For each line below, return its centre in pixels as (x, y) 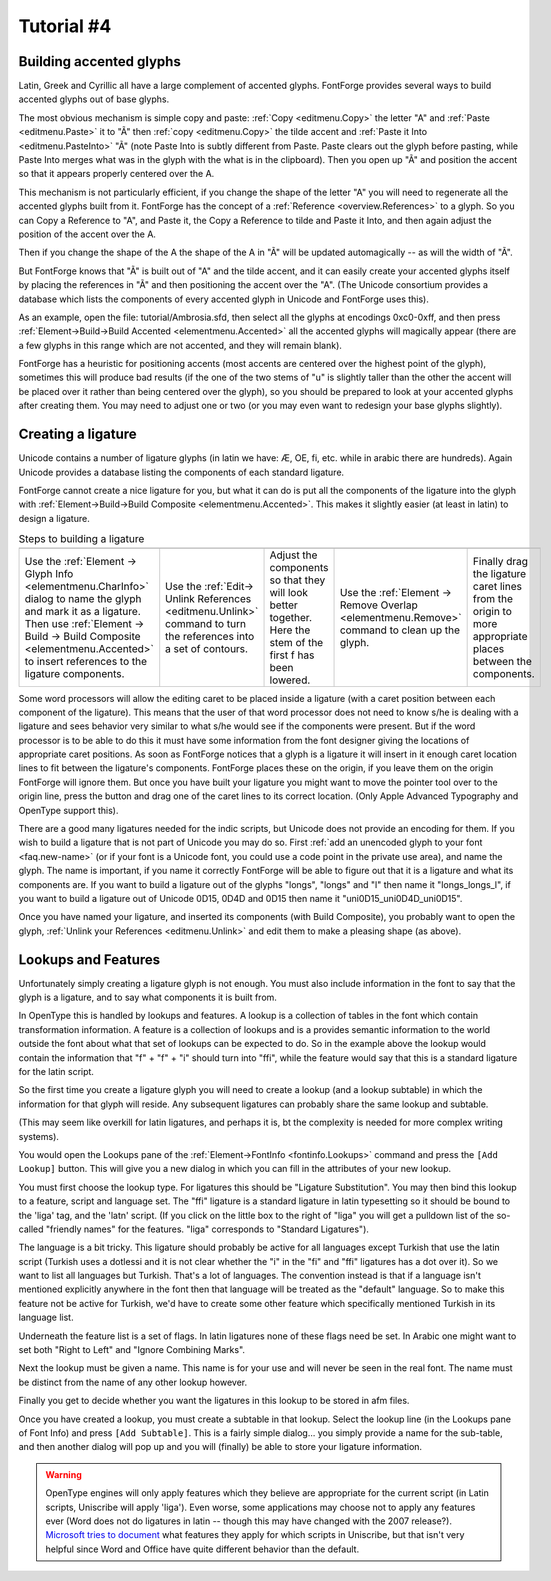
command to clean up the (399, 630)
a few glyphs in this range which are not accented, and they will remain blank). (180, 345)
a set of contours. (207, 648)
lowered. (290, 680)
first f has (292, 655)
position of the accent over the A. (87, 234)
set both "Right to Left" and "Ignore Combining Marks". (131, 1350)
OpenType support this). (68, 810)
